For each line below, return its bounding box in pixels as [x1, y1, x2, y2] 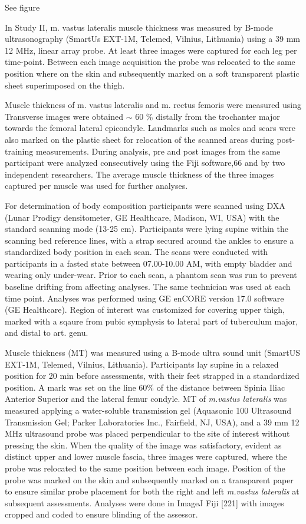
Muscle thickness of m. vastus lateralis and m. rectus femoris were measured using [5, 99, 301, 111]
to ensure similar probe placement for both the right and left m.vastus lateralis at [5, 485, 300, 497]
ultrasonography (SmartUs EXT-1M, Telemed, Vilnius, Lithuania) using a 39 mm [5, 32, 300, 45]
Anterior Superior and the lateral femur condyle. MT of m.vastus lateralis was [5, 392, 287, 405]
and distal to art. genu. [5, 326, 88, 339]
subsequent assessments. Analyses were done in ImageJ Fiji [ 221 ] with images [5, 496, 284, 509]
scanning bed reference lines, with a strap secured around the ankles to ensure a [5, 234, 294, 246]
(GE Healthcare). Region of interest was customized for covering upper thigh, [5, 303, 285, 316]
